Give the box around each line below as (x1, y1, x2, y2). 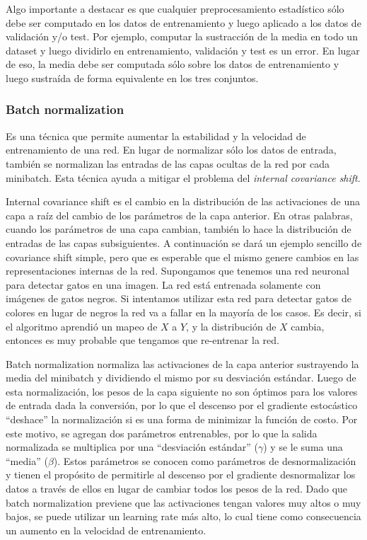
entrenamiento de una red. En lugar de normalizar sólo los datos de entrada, (6, 142, 337, 157)
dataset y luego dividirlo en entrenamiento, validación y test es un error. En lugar (6, 42, 360, 57)
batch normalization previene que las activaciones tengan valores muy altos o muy (6, 495, 361, 510)
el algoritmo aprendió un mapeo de (6, 318, 158, 333)
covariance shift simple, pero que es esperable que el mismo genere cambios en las (6, 249, 359, 264)
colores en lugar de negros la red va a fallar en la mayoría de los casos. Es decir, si (6, 304, 361, 319)
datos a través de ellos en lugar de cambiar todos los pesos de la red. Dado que (6, 481, 348, 496)
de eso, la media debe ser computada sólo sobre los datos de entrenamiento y (6, 57, 339, 71)
